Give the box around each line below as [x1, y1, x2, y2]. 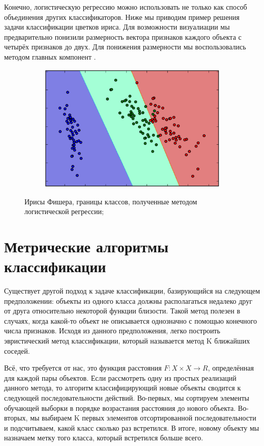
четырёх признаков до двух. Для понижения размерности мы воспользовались [4, 41, 246, 52]
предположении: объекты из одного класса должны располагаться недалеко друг [4, 295, 252, 306]
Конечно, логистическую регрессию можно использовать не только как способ [4, 2, 247, 12]
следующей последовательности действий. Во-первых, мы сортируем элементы [4, 392, 250, 403]
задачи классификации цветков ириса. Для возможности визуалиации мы [4, 21, 230, 32]
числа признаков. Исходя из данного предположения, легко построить [4, 325, 220, 336]
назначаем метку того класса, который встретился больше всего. [4, 432, 203, 443]
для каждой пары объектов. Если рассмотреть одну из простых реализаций [4, 372, 237, 383]
